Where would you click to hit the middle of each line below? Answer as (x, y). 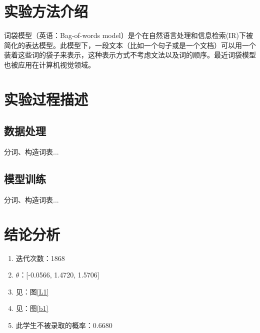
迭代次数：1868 (40, 258)
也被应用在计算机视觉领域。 (49, 64)
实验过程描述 (46, 99)
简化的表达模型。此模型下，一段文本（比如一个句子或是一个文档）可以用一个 (130, 45)
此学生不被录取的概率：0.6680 (64, 325)
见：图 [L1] (32, 291)
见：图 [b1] (32, 308)
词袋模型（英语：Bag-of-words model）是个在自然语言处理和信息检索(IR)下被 (128, 35)
